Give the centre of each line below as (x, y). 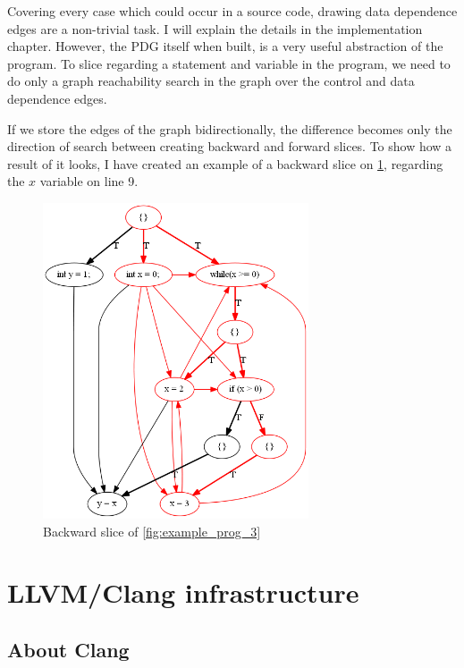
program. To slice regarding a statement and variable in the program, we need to (229, 63)
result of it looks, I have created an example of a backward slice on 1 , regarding (225, 163)
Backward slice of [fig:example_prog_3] (152, 531)
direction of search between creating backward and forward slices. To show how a (230, 146)
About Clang (68, 650)
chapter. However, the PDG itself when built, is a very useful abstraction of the (225, 46)
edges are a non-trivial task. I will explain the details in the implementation (215, 28)
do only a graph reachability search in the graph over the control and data (211, 81)
